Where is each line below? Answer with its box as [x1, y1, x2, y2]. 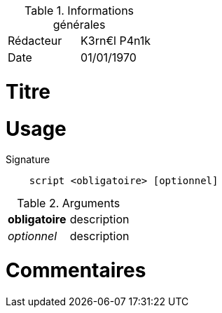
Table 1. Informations [25, 4, 134, 18]
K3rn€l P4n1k [81, 34, 151, 48]
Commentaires [6, 258, 146, 282]
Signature [6, 153, 50, 166]
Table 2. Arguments [17, 196, 120, 211]
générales [53, 18, 106, 32]
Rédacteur [8, 34, 62, 48]
